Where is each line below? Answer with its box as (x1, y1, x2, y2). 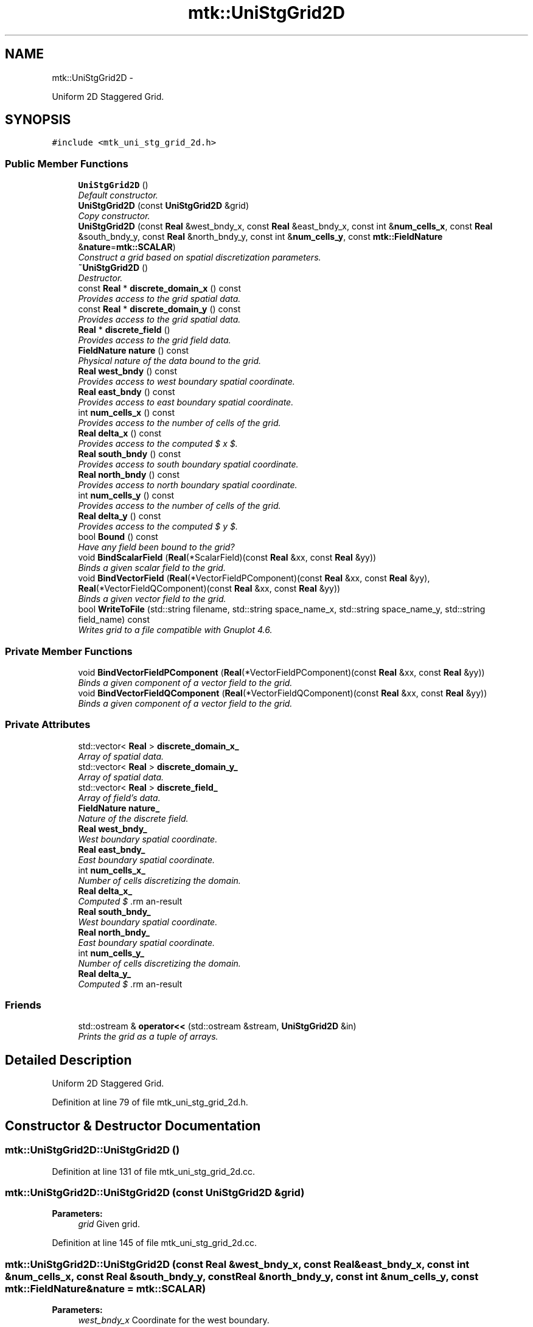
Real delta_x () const (78, 428, 162, 439)
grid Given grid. (78, 1219, 141, 1230)
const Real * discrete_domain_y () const (78, 304, 241, 315)
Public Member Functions (5, 157, 128, 170)
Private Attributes (5, 718, 91, 731)
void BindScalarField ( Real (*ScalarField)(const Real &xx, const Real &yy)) (78, 552, 377, 563)
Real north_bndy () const (78, 469, 180, 480)
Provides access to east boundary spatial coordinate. (78, 397, 294, 408)
